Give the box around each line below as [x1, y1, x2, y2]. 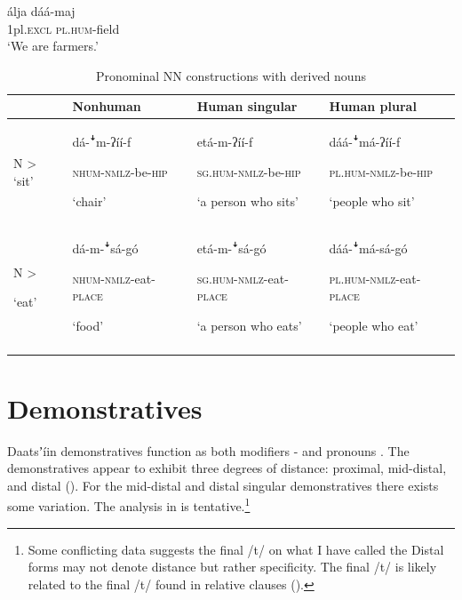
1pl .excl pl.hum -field [7, 19, 120, 37]
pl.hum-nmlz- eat [329, 268, 417, 287]
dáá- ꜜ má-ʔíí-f [329, 132, 401, 151]
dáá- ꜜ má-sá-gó [329, 239, 408, 258]
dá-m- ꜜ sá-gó [72, 239, 139, 258]
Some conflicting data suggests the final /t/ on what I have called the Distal [28, 540, 444, 558]
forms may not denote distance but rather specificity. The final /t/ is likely [28, 557, 437, 576]
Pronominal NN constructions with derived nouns [96, 66, 366, 84]
